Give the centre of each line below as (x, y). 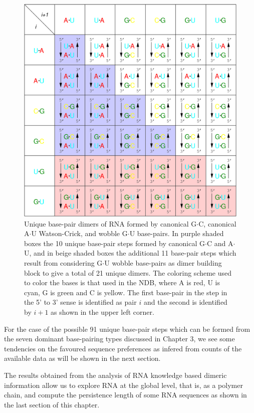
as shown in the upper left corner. (102, 312)
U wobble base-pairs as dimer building (163, 262)
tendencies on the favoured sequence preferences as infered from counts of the (123, 348)
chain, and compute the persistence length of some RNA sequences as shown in (125, 395)
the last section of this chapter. (52, 404)
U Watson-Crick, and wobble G (79, 233)
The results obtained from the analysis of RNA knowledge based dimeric (115, 375)
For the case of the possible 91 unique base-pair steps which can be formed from (127, 329)
